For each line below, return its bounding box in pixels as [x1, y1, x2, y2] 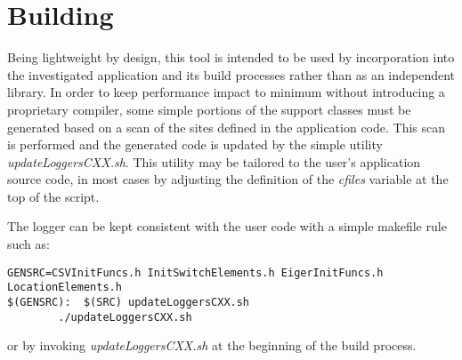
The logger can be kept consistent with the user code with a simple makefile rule [7, 217, 447, 236]
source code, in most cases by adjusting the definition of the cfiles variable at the [7, 170, 449, 188]
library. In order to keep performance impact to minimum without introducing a [7, 83, 445, 101]
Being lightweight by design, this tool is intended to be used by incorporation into [7, 48, 455, 67]
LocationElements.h [7, 281, 122, 294]
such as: [7, 235, 50, 253]
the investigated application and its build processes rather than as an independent [7, 65, 456, 84]
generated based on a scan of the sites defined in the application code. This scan [7, 117, 446, 136]
